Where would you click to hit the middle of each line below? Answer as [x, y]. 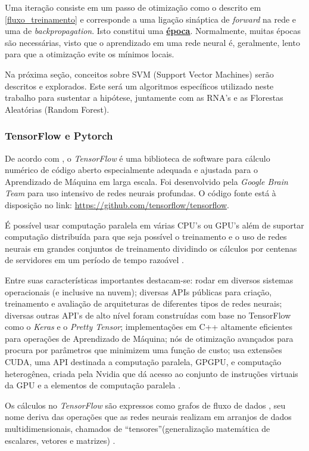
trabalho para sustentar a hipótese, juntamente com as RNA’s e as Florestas [144, 98]
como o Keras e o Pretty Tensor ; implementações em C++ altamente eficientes [149, 327]
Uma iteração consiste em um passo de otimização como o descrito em [133, 7]
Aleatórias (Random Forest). [57, 109]
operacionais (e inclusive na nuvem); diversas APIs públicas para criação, [138, 291]
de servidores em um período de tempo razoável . [94, 260]
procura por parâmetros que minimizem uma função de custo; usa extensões [143, 350]
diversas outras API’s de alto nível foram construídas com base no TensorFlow [148, 315]
